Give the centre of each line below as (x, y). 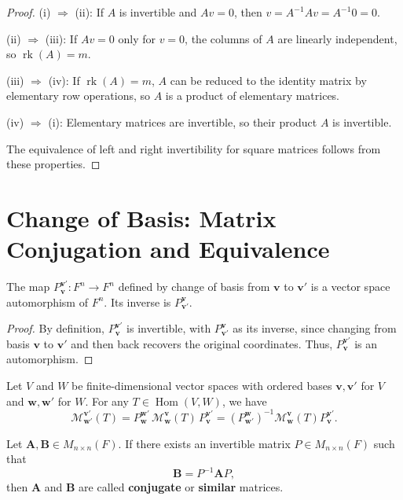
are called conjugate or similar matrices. (181, 487)
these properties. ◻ (53, 164)
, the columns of (223, 38)
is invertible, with (169, 328)
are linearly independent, (337, 38)
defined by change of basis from (194, 287)
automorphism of (47, 301)
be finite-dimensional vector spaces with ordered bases (202, 386)
